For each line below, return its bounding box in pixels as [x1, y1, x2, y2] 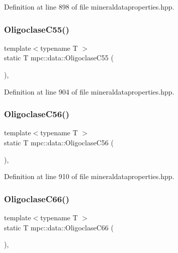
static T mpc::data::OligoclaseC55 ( [4, 52, 114, 63]
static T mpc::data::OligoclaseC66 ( [4, 222, 114, 232]
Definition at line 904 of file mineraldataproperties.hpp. [4, 86, 174, 97]
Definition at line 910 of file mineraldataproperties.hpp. [4, 171, 174, 182]
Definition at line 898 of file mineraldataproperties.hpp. [4, 2, 174, 12]
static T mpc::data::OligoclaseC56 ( [4, 137, 114, 147]
